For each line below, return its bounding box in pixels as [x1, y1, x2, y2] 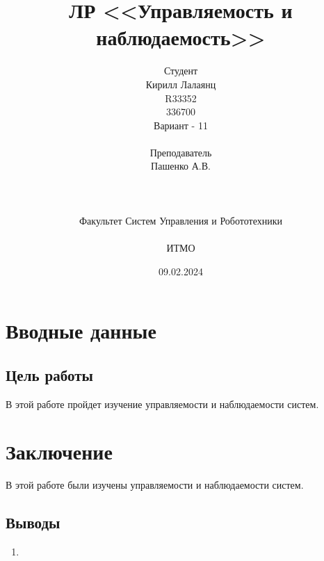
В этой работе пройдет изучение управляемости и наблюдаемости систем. [6, 396, 319, 411]
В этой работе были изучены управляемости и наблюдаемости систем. [6, 478, 304, 492]
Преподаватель [149, 145, 212, 159]
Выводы [6, 512, 60, 533]
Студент [163, 63, 198, 78]
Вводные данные [6, 316, 156, 345]
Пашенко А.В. [151, 158, 211, 173]
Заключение [6, 437, 113, 466]
